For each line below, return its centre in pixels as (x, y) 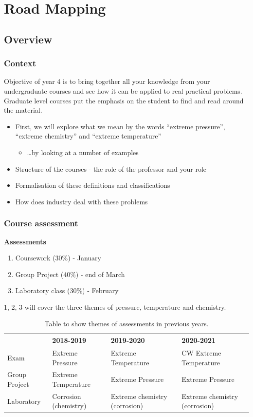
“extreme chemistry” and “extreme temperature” (88, 136)
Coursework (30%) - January (58, 258)
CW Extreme (201, 352)
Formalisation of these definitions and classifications (93, 185)
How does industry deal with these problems (81, 201)
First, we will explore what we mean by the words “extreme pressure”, (120, 126)
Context (20, 63)
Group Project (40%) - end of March (70, 274)
